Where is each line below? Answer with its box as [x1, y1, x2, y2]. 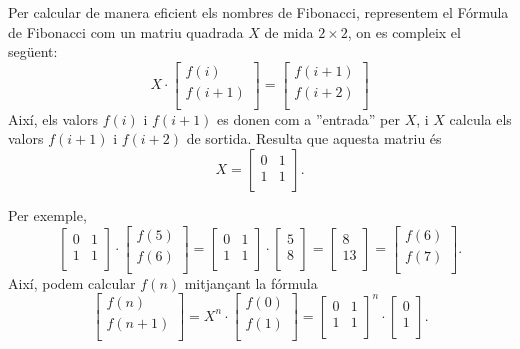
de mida [264, 21, 314, 42]
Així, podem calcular [8, 272, 136, 293]
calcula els [449, 108, 512, 129]
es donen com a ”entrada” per [217, 108, 400, 129]
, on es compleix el [347, 21, 461, 42]
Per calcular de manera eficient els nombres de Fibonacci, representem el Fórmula [8, 2, 509, 22]
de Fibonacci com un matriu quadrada [8, 21, 244, 42]
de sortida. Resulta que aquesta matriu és [186, 128, 442, 149]
